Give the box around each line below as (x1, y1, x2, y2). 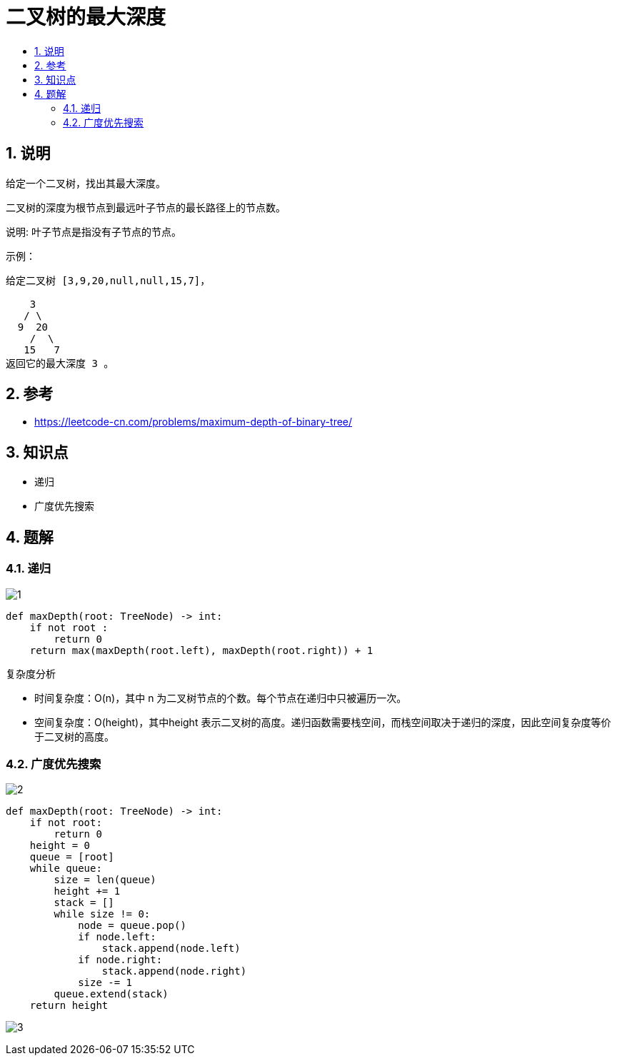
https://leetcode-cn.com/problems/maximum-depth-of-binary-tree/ (34, 416, 353, 428)
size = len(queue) (54, 874, 156, 886)
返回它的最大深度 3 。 (6, 357, 114, 369)
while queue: (29, 863, 102, 875)
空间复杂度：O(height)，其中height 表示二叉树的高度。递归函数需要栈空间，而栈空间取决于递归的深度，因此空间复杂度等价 (34, 715, 611, 728)
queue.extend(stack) (54, 988, 169, 1000)
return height (29, 1000, 109, 1012)
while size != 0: (54, 908, 151, 920)
